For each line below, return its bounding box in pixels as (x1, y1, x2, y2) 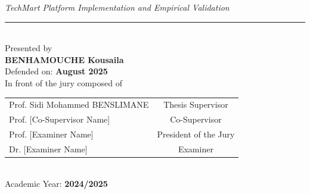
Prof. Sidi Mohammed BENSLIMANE (9, 98, 149, 111)
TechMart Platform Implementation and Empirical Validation (5, 1, 230, 13)
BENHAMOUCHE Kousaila (5, 53, 124, 65)
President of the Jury (157, 128, 235, 140)
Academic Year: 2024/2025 (5, 177, 108, 189)
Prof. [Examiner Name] (9, 128, 94, 140)
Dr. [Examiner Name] (9, 142, 88, 155)
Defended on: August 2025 (5, 65, 108, 77)
